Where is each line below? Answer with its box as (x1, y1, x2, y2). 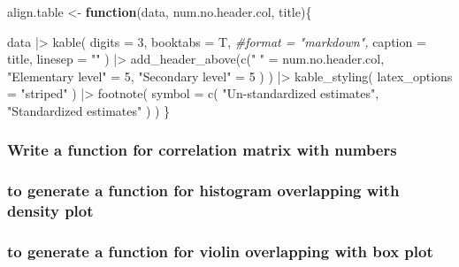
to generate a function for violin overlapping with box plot (7, 240, 433, 263)
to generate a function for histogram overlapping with (7, 179, 400, 202)
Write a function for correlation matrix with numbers (7, 139, 397, 161)
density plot (7, 200, 94, 222)
